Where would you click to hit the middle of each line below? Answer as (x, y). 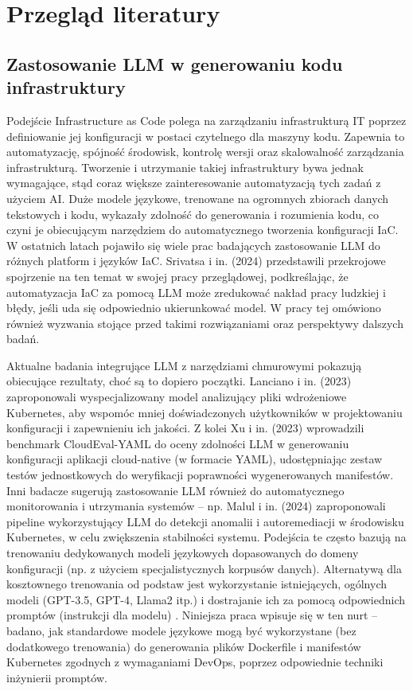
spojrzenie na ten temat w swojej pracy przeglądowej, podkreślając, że (177, 276)
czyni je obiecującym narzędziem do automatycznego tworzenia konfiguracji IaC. (203, 230)
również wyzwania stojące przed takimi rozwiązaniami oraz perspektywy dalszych (205, 323)
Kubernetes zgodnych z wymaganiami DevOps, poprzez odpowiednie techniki (195, 662)
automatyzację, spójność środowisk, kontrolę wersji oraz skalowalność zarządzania (205, 152)
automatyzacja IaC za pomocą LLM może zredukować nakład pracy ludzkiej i (196, 292)
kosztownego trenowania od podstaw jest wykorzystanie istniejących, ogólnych (197, 584)
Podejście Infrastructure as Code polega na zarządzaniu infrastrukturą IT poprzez (206, 120)
